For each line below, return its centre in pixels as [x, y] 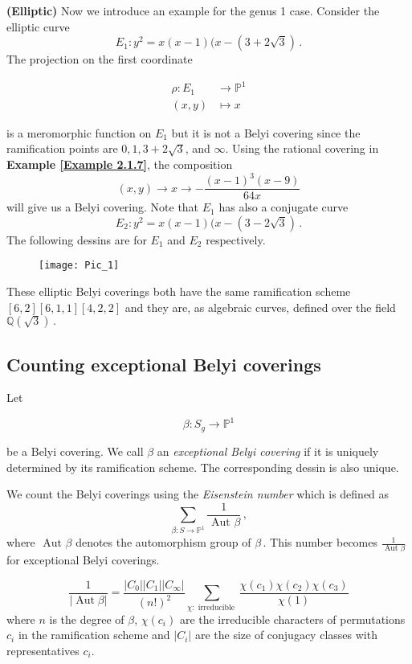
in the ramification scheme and [94, 635]
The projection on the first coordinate [100, 59]
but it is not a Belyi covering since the [266, 132]
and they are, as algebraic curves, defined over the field [260, 307]
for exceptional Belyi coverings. [83, 560]
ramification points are [62, 148]
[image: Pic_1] [79, 266]
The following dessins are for [77, 239]
